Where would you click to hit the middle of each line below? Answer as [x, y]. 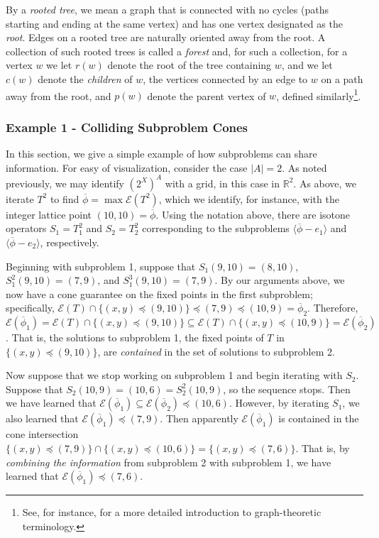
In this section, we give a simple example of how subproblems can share [161, 154]
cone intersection [42, 434]
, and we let [307, 65]
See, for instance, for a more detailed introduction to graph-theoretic [172, 512]
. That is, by [323, 448]
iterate [20, 198]
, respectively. [70, 242]
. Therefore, [333, 308]
